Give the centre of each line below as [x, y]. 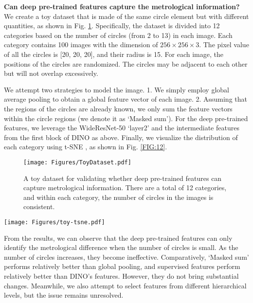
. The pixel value [224, 45]
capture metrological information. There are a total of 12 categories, [125, 187]
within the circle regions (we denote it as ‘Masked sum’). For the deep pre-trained [126, 118]
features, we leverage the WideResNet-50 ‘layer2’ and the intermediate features [122, 128]
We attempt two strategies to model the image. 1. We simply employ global [117, 89]
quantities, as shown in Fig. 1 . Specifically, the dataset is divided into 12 [112, 26]
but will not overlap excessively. [51, 73]
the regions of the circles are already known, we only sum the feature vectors [118, 108]
